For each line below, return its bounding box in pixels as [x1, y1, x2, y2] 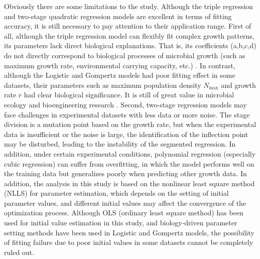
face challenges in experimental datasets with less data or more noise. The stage [4, 109, 250, 119]
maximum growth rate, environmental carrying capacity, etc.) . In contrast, [4, 60, 235, 70]
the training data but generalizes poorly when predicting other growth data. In [4, 168, 247, 179]
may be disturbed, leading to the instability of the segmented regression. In [4, 139, 236, 149]
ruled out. [4, 246, 34, 257]
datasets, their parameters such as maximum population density [4, 79, 201, 90]
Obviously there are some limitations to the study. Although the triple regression [4, 1, 253, 11]
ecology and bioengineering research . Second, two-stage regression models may [4, 99, 247, 109]
